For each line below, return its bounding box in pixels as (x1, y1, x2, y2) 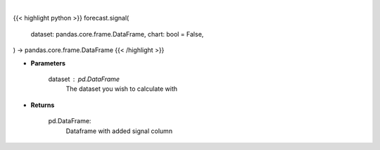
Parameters (30, 58, 66, 67)
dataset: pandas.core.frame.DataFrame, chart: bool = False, (30, 30, 204, 38)
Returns (30, 101, 55, 109)
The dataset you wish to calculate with (65, 85, 178, 93)
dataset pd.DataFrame (48, 75, 120, 83)
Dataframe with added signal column (65, 127, 172, 135)
